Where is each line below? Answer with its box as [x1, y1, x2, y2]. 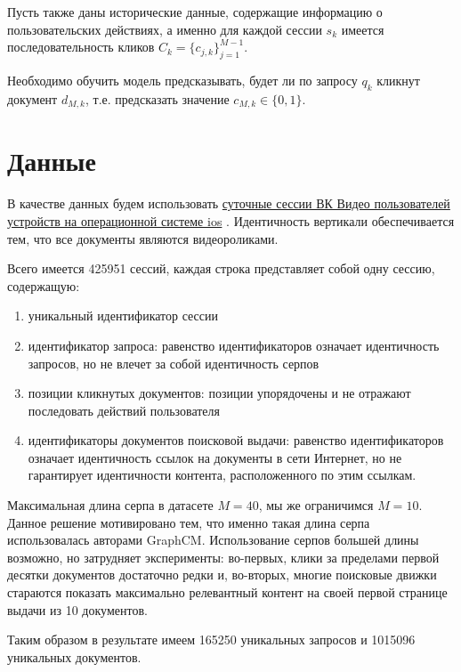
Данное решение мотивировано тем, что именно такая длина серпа [7, 513, 370, 531]
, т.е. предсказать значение [85, 89, 230, 108]
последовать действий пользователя [28, 401, 221, 419]
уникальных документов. [7, 647, 142, 666]
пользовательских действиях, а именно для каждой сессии [7, 20, 322, 38]
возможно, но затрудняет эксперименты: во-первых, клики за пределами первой [7, 547, 440, 566]
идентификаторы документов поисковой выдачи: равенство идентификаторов [28, 431, 444, 449]
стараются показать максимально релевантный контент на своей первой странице [7, 583, 448, 602]
